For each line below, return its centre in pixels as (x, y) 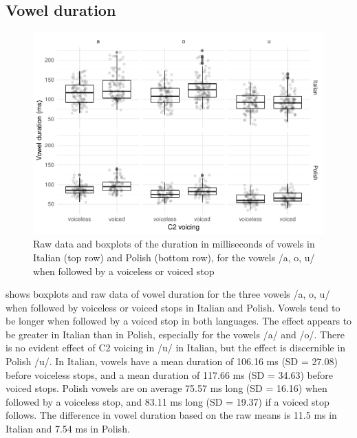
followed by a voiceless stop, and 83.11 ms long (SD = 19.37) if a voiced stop (167, 401)
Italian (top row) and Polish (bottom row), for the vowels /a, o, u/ (174, 257)
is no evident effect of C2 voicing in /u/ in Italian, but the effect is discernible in (176, 348)
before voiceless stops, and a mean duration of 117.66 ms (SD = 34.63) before (169, 374)
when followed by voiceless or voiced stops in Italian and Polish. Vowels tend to (173, 307)
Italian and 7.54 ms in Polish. (68, 429)
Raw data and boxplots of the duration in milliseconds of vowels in (174, 244)
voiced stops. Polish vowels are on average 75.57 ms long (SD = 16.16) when (166, 388)
